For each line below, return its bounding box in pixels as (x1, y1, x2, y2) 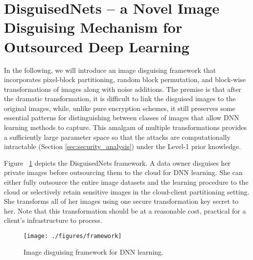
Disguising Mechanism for (4, 17, 183, 37)
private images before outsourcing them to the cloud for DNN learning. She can (4, 167, 243, 177)
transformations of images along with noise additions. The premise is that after (4, 84, 241, 94)
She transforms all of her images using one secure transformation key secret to (4, 196, 239, 206)
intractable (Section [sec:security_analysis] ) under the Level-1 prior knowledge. (4, 141, 241, 152)
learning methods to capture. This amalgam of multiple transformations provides (4, 122, 247, 132)
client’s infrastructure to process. (4, 215, 102, 225)
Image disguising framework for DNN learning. (23, 246, 163, 257)
